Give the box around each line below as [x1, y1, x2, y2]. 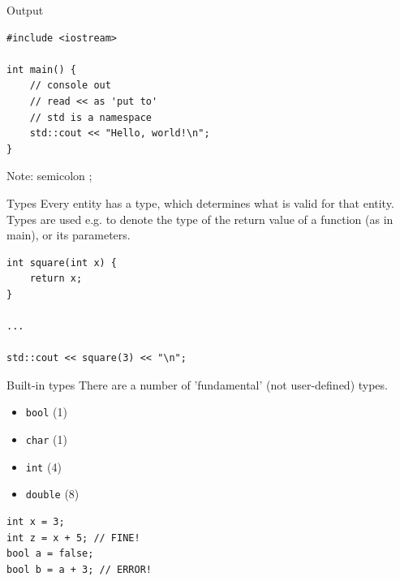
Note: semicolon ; [6, 167, 92, 184]
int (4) [25, 458, 62, 475]
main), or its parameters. [6, 226, 131, 243]
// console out [29, 80, 111, 92]
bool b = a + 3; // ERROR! [6, 563, 152, 575]
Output [6, 2, 44, 18]
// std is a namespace [29, 111, 152, 123]
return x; [29, 273, 83, 285]
